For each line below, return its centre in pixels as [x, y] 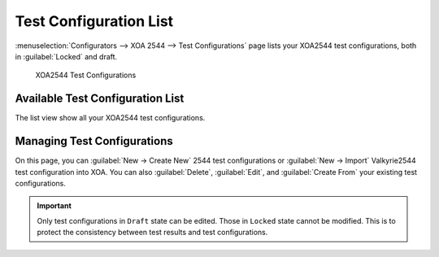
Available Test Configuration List [100, 99]
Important [54, 206]
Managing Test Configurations [94, 141]
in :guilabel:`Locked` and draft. [66, 56]
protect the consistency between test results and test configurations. [152, 233]
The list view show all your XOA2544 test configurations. [110, 118]
